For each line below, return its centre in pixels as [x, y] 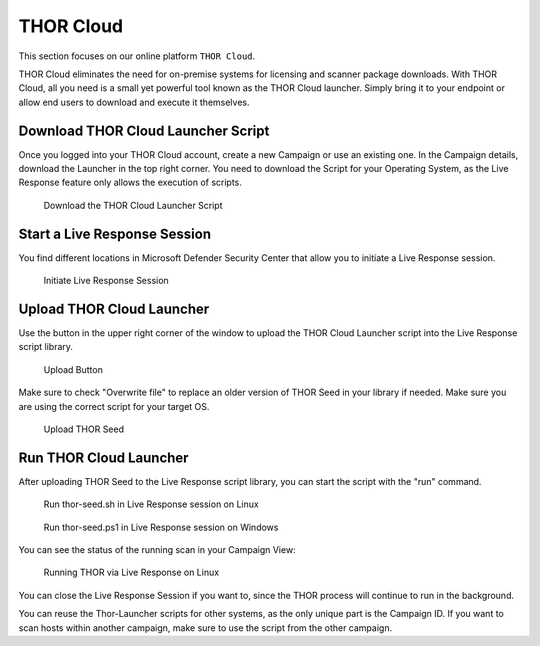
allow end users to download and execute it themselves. [134, 102]
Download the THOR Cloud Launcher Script [133, 205]
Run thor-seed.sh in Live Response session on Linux [151, 504]
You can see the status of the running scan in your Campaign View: [157, 550]
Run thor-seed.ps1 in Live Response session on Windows [161, 527]
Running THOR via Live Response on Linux [131, 572]
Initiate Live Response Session [106, 281]
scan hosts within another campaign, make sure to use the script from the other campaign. [205, 627]
